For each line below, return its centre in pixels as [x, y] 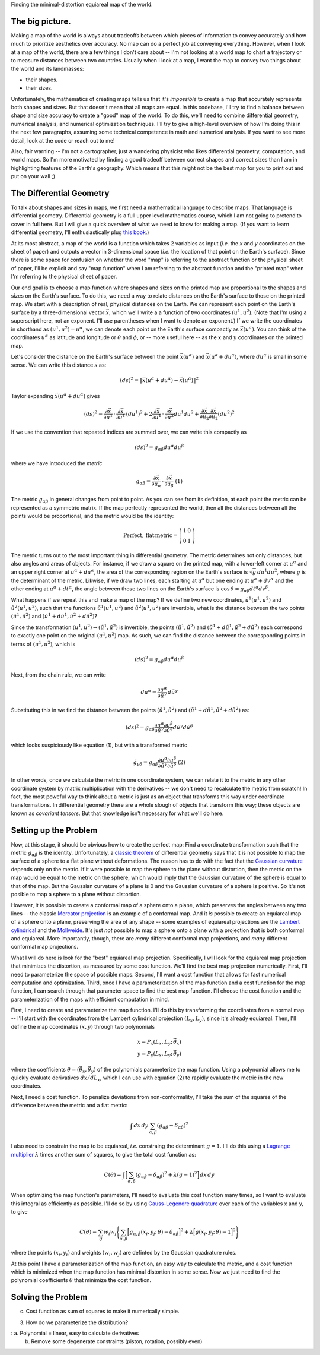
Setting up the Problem [54, 830]
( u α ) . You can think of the [275, 329]
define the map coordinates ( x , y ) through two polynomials [83, 1026]
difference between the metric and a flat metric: [69, 1106]
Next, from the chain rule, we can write [58, 675]
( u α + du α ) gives [79, 396]
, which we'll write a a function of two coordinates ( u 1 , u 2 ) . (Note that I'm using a [208, 312]
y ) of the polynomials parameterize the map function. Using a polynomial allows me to [196, 1070]
